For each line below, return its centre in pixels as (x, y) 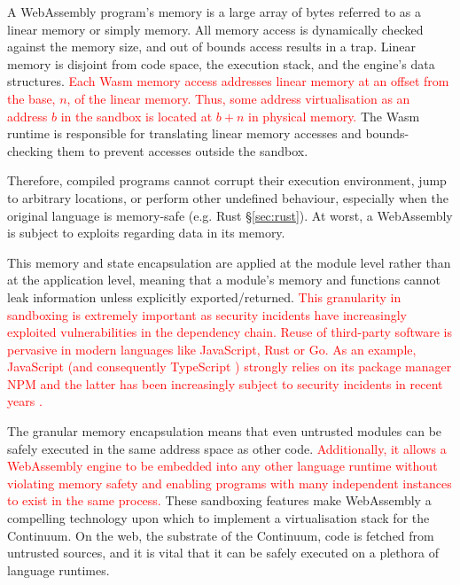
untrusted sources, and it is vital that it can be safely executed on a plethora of (223, 553)
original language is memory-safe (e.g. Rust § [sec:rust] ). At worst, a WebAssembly (230, 215)
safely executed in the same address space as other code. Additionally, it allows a (227, 448)
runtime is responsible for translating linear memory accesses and (184, 133)
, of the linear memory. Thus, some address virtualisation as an (238, 98)
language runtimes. (58, 569)
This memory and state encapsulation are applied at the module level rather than (229, 262)
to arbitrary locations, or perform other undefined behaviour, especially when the (228, 197)
